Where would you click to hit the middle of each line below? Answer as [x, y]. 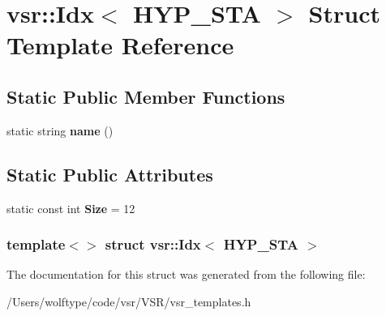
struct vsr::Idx [153, 244]
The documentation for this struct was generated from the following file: [186, 274]
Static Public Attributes [110, 174]
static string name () [60, 130]
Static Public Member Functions [146, 96]
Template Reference [120, 45]
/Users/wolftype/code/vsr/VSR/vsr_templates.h [129, 301]
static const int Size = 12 [71, 208]
